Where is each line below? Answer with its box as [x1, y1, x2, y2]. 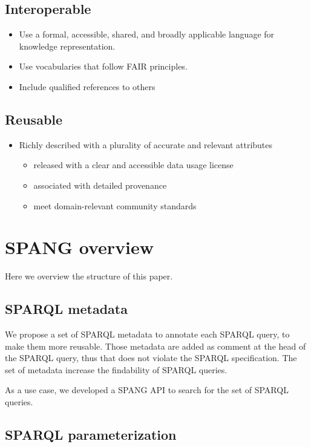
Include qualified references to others [19, 80, 155, 93]
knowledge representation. [19, 39, 116, 52]
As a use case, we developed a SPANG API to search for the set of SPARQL [5, 383, 289, 396]
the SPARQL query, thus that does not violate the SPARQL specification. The [5, 351, 297, 364]
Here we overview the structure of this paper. [5, 270, 173, 282]
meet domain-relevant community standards [33, 199, 197, 212]
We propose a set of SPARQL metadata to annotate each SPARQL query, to [5, 328, 290, 341]
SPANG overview [5, 235, 154, 259]
